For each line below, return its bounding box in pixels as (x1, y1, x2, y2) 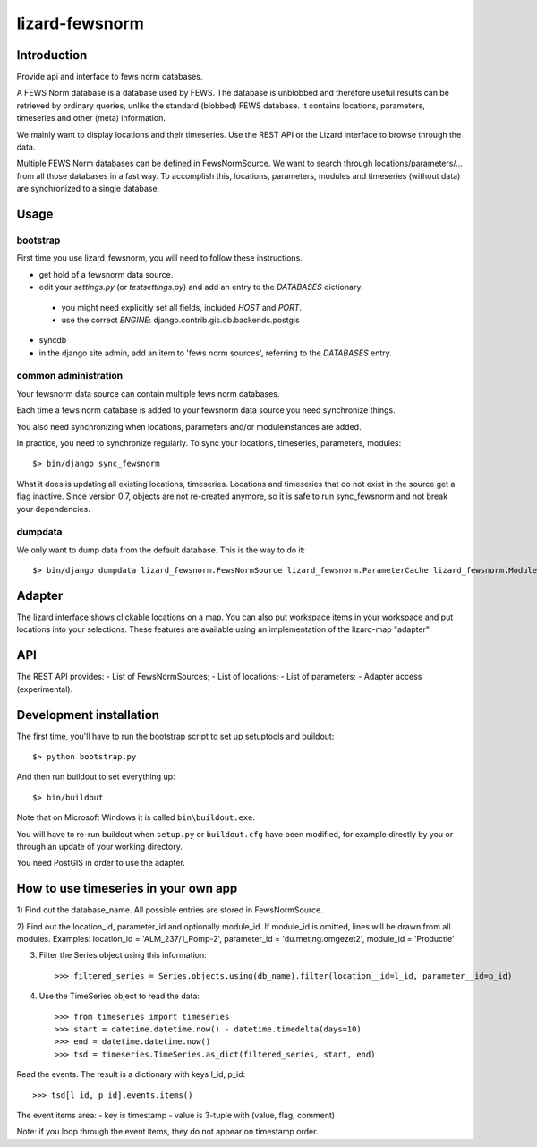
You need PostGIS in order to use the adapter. (16, 858, 185, 869)
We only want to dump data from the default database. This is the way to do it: (16, 544, 306, 555)
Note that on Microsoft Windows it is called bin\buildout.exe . (16, 812, 255, 823)
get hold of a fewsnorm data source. (38, 269, 174, 279)
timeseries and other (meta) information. (16, 113, 166, 124)
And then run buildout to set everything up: (16, 771, 175, 783)
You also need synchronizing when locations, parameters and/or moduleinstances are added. (16, 421, 362, 432)
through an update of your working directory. (16, 841, 183, 852)
